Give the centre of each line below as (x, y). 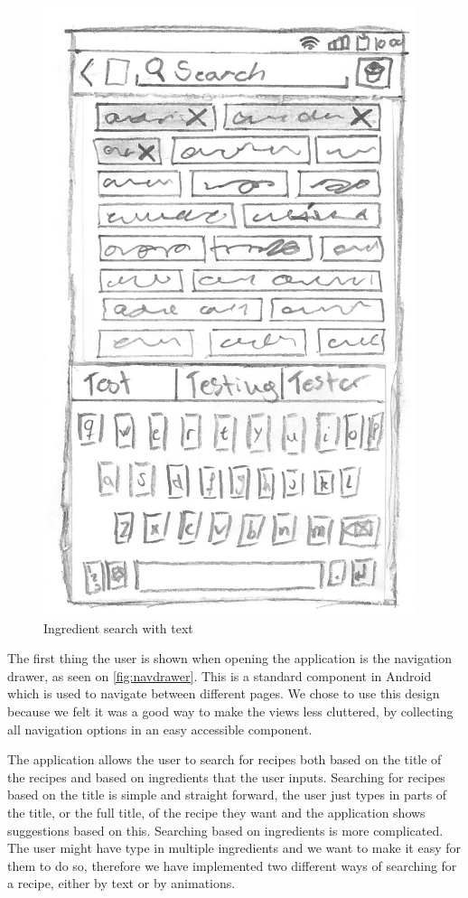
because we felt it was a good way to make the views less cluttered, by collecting (230, 711)
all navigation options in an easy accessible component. (160, 729)
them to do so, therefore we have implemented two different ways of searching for (232, 865)
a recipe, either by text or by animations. (122, 883)
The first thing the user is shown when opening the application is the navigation (230, 658)
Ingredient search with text (118, 627)
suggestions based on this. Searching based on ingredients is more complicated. (225, 830)
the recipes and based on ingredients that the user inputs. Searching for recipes (226, 776)
